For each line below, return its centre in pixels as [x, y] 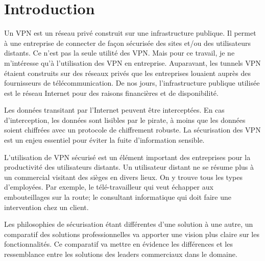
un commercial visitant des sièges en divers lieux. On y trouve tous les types [123, 177]
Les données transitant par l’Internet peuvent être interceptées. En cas [114, 110]
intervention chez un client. [46, 207]
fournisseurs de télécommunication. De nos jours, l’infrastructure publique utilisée [132, 83]
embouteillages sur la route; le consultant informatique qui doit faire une [118, 197]
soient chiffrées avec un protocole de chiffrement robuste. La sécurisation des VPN [132, 130]
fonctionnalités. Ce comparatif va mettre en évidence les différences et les [118, 244]
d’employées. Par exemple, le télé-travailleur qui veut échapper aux [109, 187]
